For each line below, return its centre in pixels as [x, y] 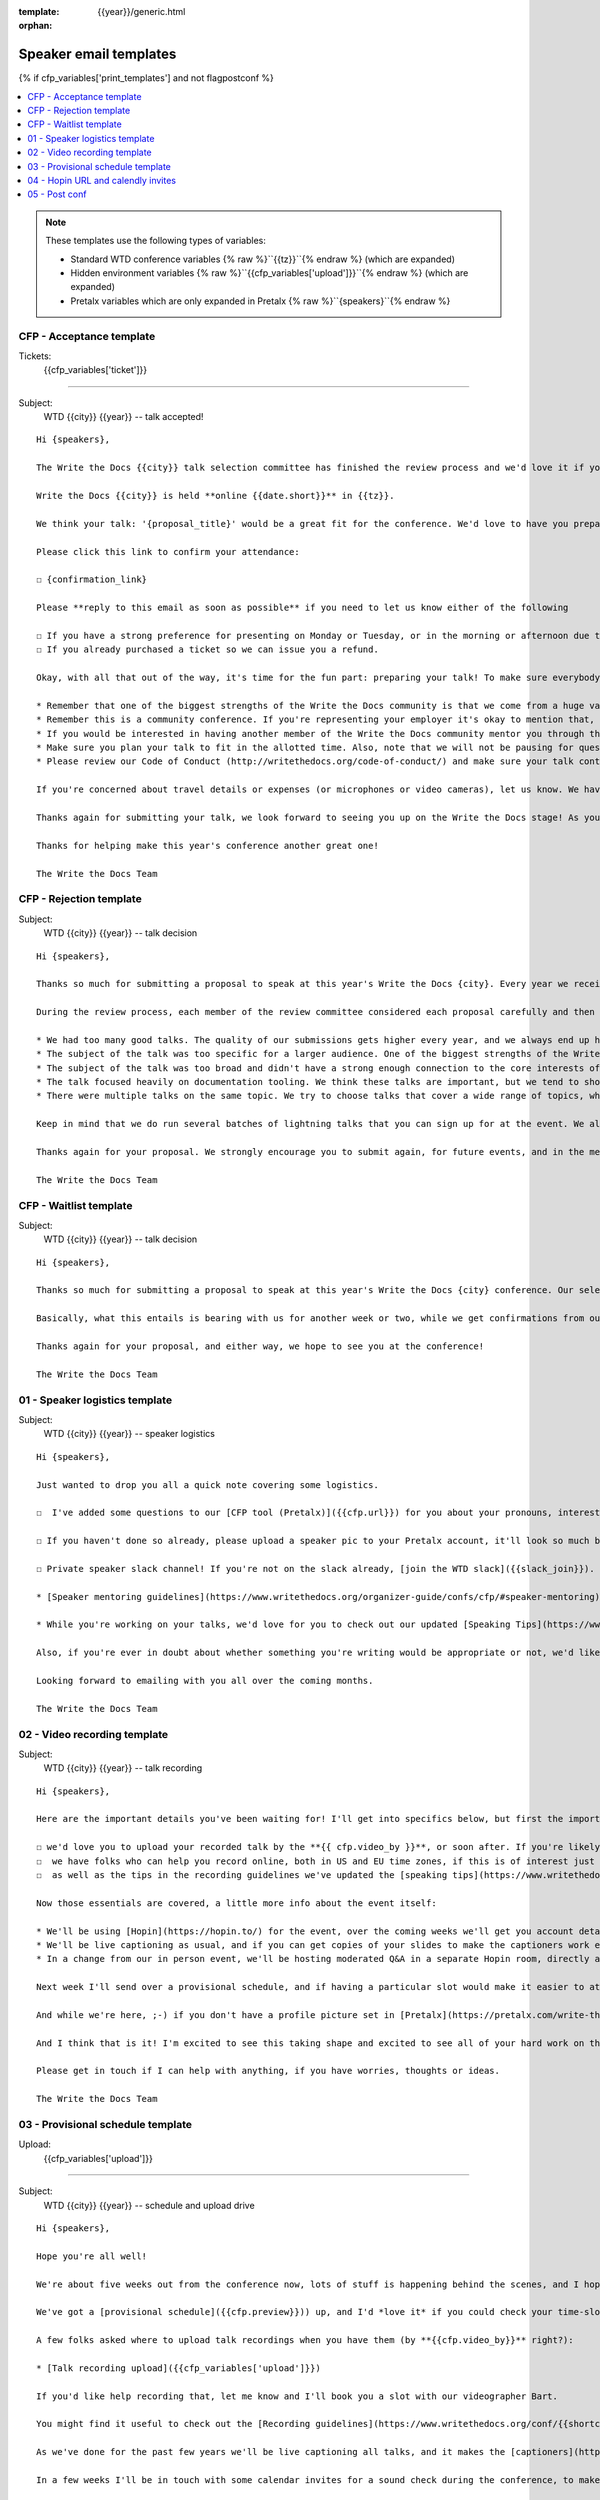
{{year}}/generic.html [141, 11]
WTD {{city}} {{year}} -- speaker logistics [129, 1434]
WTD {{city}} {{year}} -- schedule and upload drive [149, 2205]
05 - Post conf [57, 194]
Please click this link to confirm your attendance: [168, 551]
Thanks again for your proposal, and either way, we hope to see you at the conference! [260, 1346]
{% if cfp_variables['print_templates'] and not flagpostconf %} [146, 78]
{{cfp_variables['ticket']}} [95, 370]
